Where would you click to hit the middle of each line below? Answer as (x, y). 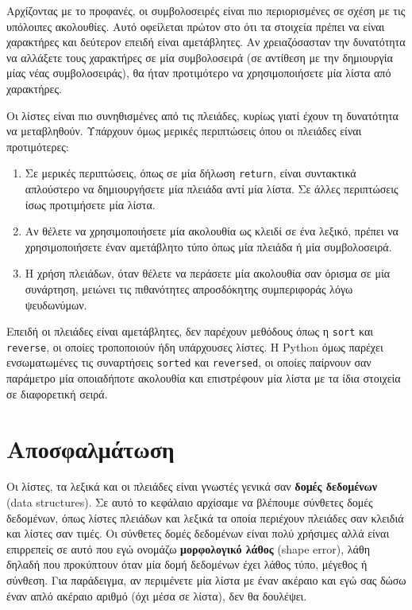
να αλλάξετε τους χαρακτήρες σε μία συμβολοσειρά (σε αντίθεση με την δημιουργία (200, 57)
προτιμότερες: (38, 146)
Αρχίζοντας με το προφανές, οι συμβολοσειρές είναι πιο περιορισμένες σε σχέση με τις (206, 10)
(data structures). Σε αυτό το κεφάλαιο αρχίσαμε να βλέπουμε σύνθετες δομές (190, 502)
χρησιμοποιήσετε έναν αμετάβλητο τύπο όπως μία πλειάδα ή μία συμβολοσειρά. (208, 246)
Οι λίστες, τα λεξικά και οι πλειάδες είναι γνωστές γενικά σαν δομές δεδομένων (192, 486)
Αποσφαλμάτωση (90, 448)
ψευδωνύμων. (56, 304)
